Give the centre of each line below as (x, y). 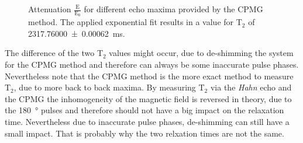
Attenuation (50, 9)
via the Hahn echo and (251, 87)
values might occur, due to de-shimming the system (201, 53)
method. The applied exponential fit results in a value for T (135, 22)
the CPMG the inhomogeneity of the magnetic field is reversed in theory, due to (148, 98)
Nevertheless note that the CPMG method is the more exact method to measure (149, 76)
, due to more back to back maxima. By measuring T (109, 87)
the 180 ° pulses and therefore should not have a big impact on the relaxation (144, 110)
